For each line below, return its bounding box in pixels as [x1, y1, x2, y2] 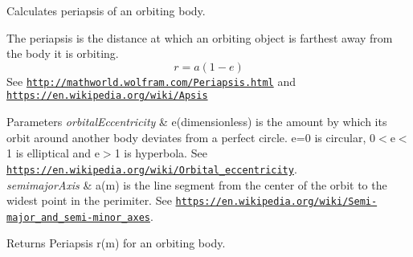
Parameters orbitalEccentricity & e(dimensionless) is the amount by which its [6, 113, 387, 130]
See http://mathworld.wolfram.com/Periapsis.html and [6, 72, 296, 89]
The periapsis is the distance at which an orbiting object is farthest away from [6, 29, 393, 46]
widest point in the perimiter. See [6, 192, 172, 209]
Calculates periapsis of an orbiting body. [6, 2, 206, 18]
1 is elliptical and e [6, 145, 100, 161]
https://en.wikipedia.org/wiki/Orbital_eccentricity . [6, 160, 297, 177]
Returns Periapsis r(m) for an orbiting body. [6, 235, 226, 251]
